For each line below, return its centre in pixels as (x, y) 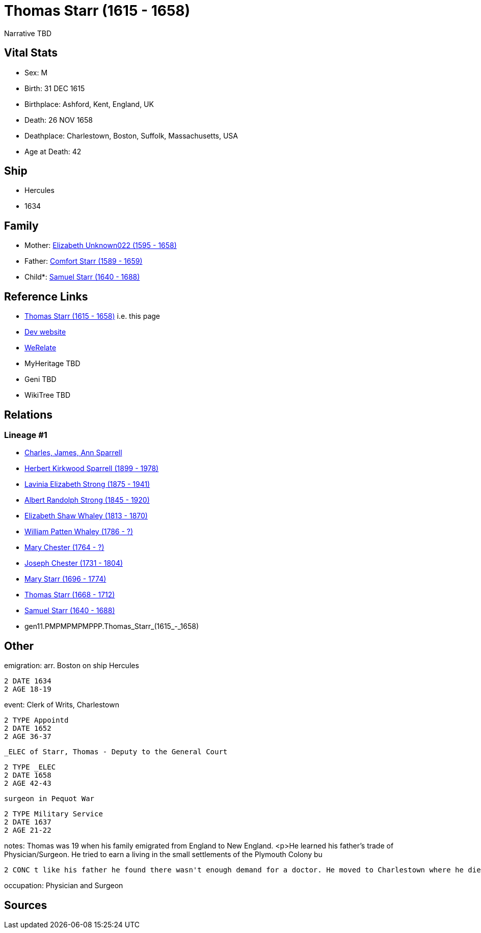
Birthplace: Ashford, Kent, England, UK (89, 104)
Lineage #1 (26, 435)
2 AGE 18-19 (28, 689)
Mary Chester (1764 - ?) (64, 547)
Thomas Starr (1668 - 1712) (70, 595)
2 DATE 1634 (28, 681)
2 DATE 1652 (28, 729)
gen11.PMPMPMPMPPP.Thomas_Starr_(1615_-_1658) (112, 626)
